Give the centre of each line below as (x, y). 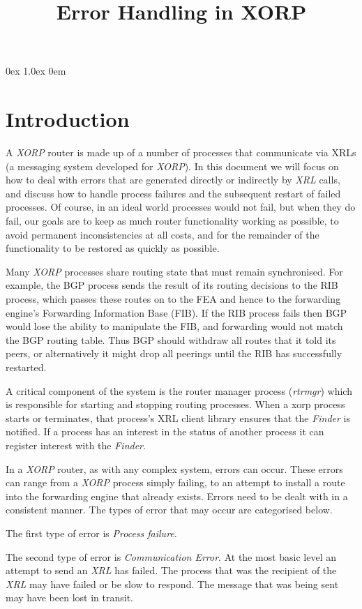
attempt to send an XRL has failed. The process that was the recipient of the (171, 570)
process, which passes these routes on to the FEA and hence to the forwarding (173, 299)
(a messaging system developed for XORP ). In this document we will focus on (172, 166)
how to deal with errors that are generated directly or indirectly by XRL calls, (173, 180)
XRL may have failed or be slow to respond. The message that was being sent (172, 584)
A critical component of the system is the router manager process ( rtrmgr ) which (179, 390)
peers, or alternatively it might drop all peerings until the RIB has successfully (174, 353)
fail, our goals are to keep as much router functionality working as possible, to (172, 221)
